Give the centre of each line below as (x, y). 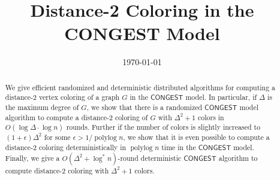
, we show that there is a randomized (144, 107)
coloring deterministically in (83, 147)
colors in (211, 117)
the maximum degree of (42, 107)
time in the (179, 147)
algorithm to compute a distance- (57, 117)
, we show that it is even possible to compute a (196, 137)
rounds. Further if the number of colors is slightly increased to (163, 127)
